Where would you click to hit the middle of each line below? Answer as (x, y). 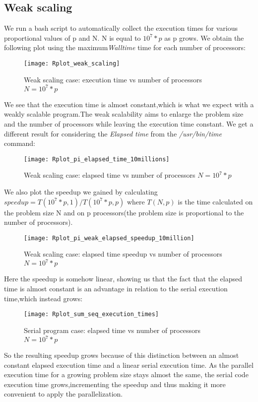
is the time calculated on (215, 201)
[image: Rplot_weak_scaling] (72, 63)
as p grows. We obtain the (204, 37)
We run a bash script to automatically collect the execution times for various (121, 28)
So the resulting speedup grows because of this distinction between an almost (122, 355)
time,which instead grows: (43, 298)
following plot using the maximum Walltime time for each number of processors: (125, 47)
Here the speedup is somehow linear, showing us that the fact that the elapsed (123, 279)
